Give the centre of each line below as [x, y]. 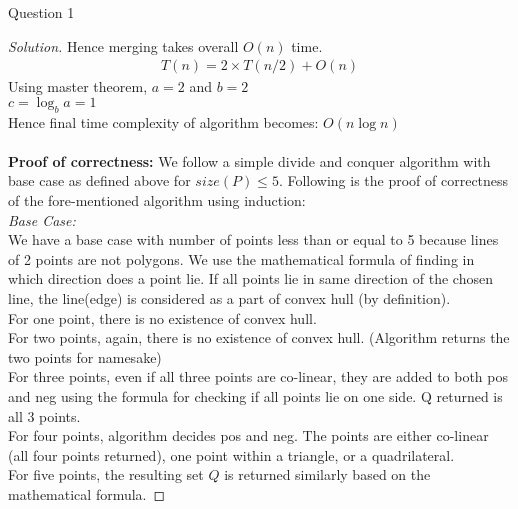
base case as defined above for [99, 180]
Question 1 [41, 12]
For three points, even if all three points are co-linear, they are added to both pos [258, 376]
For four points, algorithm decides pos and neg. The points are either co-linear [248, 435]
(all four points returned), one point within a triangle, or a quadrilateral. [231, 454]
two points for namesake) [85, 356]
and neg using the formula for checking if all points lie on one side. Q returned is [255, 395]
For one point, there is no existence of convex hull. [162, 317]
